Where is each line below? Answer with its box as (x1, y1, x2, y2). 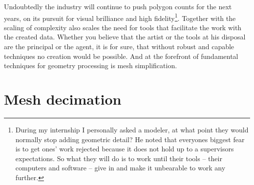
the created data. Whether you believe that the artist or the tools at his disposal (4, 32, 246, 42)
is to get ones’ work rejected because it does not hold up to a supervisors (15, 144, 234, 154)
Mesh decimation (4, 89, 122, 109)
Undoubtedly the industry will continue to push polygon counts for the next (4, 1, 232, 11)
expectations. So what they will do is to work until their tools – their (15, 153, 222, 163)
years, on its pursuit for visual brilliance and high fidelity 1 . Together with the (4, 11, 236, 23)
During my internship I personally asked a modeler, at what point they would (15, 124, 249, 134)
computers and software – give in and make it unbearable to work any (15, 163, 226, 173)
